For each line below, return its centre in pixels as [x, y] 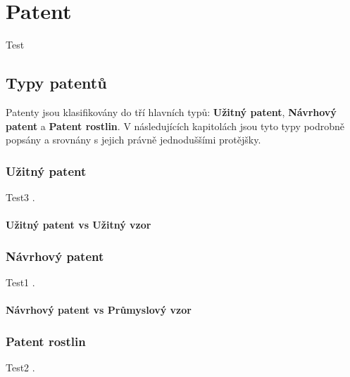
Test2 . [20, 367]
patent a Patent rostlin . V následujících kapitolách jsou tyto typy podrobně [175, 126]
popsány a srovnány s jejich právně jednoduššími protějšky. [133, 140]
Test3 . [20, 197]
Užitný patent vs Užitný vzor [79, 225]
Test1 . [20, 282]
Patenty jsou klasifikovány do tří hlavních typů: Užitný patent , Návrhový [171, 111]
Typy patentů [56, 83]
